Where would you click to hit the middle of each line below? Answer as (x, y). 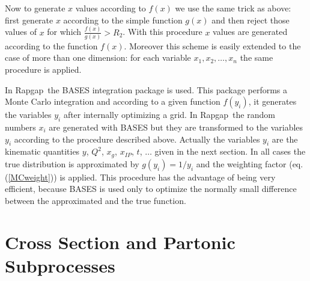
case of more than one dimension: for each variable (98, 57)
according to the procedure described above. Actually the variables (137, 139)
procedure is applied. (43, 69)
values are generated (250, 32)
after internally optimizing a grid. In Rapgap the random (169, 115)
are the (285, 139)
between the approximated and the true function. (96, 201)
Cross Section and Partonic (120, 242)
